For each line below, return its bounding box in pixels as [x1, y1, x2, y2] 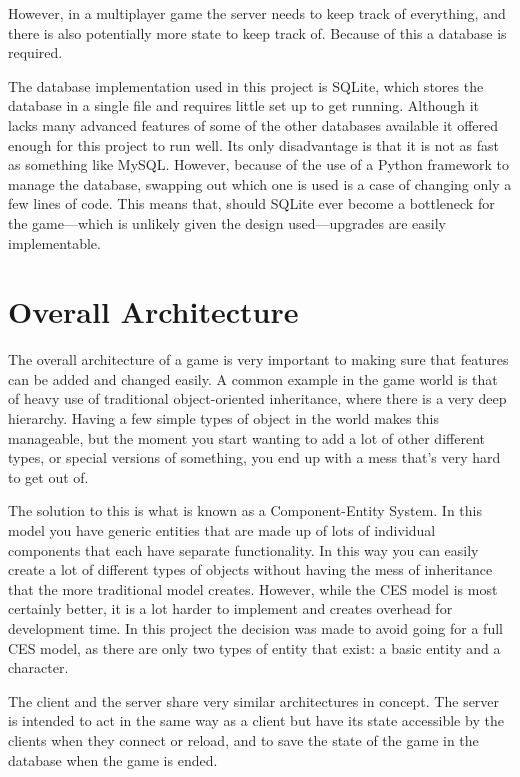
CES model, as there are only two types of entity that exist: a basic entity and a [8, 637, 501, 658]
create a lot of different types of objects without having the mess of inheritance [8, 559, 493, 580]
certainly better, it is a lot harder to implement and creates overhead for [8, 598, 453, 619]
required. [8, 42, 63, 63]
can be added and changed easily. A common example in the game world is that [8, 368, 498, 389]
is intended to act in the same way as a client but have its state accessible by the [8, 710, 504, 731]
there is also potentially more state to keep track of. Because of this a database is [8, 22, 507, 43]
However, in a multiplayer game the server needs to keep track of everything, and [8, 3, 506, 23]
